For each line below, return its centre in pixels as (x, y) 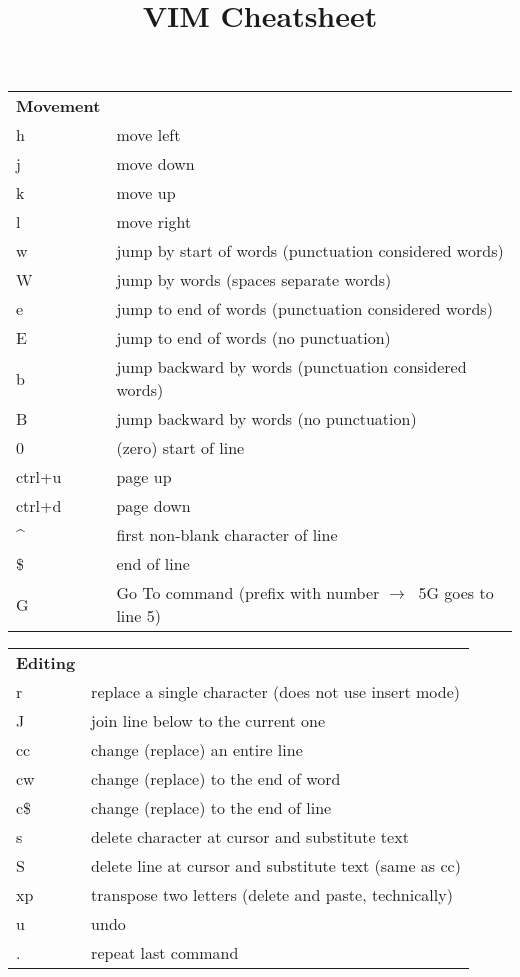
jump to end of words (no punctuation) (253, 338)
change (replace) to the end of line (211, 808)
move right (154, 222)
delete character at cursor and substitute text (250, 837)
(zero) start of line (180, 448)
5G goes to (456, 593)
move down (155, 164)
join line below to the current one (208, 721)
